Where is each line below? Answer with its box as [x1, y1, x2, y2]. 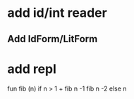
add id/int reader [7, 5, 107, 21]
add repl [7, 61, 56, 77]
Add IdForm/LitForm [7, 33, 98, 45]
